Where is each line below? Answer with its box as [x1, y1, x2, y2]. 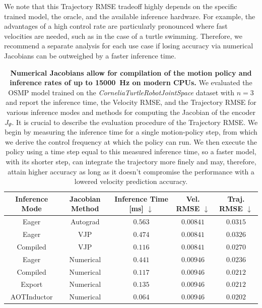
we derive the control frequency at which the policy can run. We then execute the [5, 136, 257, 147]
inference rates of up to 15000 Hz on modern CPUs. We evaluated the [10, 77, 252, 88]
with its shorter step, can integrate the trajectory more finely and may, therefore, [6, 156, 256, 166]
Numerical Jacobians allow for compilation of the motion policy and [10, 67, 252, 78]
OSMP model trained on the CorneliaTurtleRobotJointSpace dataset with [8, 87, 234, 97]
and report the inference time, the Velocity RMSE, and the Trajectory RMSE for [6, 97, 256, 107]
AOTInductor [10, 291, 53, 302]
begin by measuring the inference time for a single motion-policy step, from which [5, 127, 257, 137]
